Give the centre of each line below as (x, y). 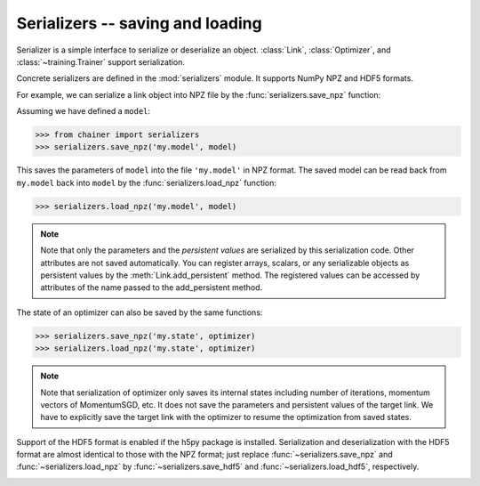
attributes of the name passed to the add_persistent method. (152, 288)
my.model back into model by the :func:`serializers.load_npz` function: (147, 182)
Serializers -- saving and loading (139, 23)
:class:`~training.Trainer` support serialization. (101, 61)
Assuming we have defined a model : (84, 111)
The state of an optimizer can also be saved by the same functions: (140, 312)
